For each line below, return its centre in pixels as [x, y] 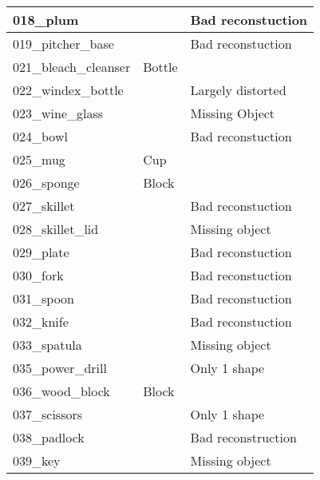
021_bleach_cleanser [72, 67]
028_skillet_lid [56, 229]
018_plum [46, 20]
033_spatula [47, 345]
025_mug [39, 159]
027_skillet [44, 206]
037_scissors [48, 414]
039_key [37, 460]
